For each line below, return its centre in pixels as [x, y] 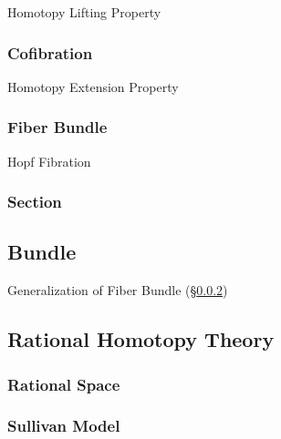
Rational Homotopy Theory [141, 339]
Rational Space [64, 384]
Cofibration [50, 52]
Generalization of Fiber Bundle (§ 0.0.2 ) [118, 290]
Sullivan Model [64, 426]
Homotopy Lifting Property [84, 12]
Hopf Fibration [49, 161]
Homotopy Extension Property [93, 86]
